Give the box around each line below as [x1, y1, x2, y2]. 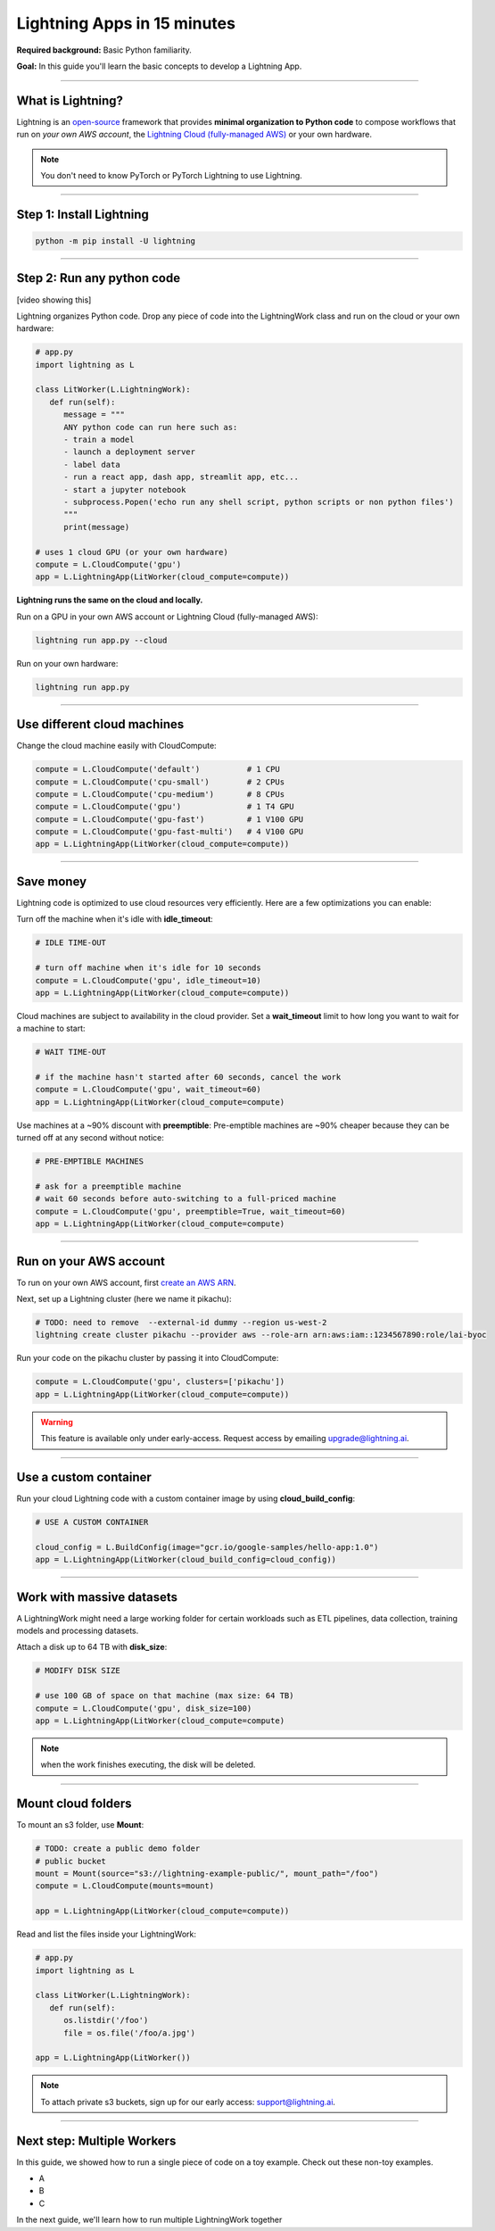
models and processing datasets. [16, 1625, 139, 1637]
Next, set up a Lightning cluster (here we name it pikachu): [16, 1294, 232, 1305]
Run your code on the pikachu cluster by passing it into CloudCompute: [16, 1353, 279, 1364]
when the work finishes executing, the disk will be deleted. [40, 1759, 256, 1771]
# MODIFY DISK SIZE [35, 1665, 120, 1676]
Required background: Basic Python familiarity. [16, 45, 192, 55]
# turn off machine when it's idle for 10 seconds [35, 963, 262, 973]
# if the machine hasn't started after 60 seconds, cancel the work [35, 1072, 342, 1082]
